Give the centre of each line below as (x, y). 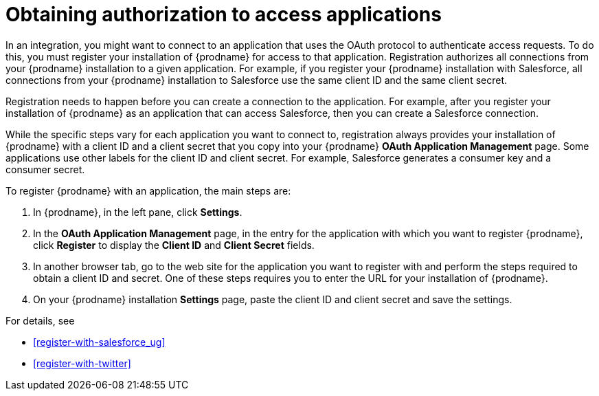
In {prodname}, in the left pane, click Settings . (138, 212)
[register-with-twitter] (82, 363)
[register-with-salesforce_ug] (99, 342)
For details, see (40, 320)
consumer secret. (45, 169)
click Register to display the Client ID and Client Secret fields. (174, 245)
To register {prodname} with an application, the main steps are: (148, 190)
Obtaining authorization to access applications (224, 14)
